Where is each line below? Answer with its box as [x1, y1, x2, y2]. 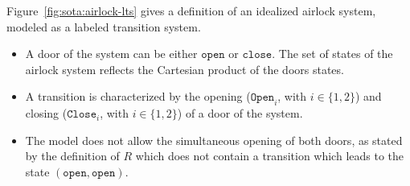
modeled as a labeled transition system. [6, 18, 201, 35]
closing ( [25, 105, 68, 122]
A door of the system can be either [25, 45, 198, 62]
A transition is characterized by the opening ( [25, 88, 251, 105]
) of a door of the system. [177, 105, 303, 122]
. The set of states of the [272, 45, 393, 62]
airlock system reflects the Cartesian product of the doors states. [25, 60, 344, 77]
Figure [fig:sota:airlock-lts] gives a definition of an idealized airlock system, [6, 2, 376, 19]
